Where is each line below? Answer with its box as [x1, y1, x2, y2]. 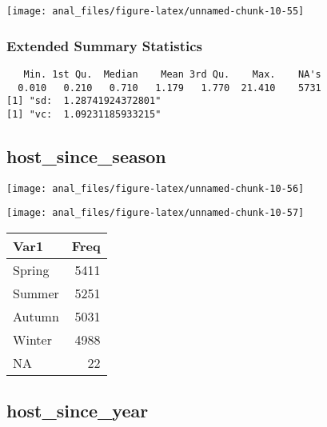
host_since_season [6, 143, 166, 168]
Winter [13, 330, 52, 349]
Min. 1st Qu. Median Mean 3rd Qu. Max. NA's [23, 68, 321, 80]
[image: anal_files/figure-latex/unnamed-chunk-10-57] [6, 207, 305, 219]
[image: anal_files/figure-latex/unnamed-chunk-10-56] [6, 182, 305, 194]
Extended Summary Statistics [6, 35, 203, 55]
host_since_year [6, 398, 149, 423]
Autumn [13, 307, 59, 326]
